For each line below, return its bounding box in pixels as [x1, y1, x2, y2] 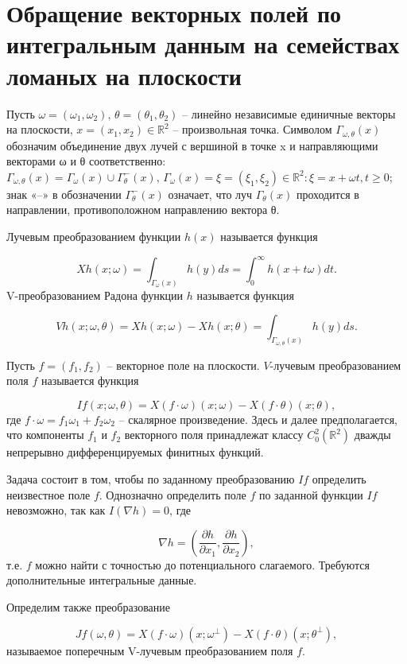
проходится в [296, 185, 359, 202]
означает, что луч [168, 185, 253, 202]
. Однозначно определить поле [99, 486, 246, 503]
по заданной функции [258, 486, 363, 503]
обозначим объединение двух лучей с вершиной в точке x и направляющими [6, 137, 378, 153]
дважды [354, 426, 391, 443]
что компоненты [6, 426, 84, 443]
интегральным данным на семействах [6, 28, 400, 60]
